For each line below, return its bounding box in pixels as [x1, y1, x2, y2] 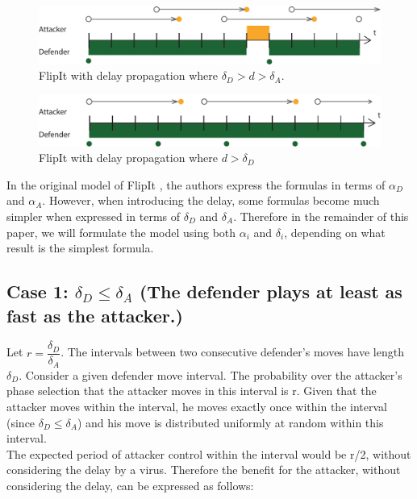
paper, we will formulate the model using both [6, 223, 236, 240]
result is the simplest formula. [6, 239, 154, 256]
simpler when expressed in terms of [6, 207, 181, 224]
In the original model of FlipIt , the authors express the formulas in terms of [6, 176, 386, 193]
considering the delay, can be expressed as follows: [6, 477, 254, 493]
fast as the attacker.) [6, 302, 183, 327]
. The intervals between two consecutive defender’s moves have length [60, 343, 404, 360]
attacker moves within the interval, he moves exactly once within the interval [6, 398, 387, 415]
